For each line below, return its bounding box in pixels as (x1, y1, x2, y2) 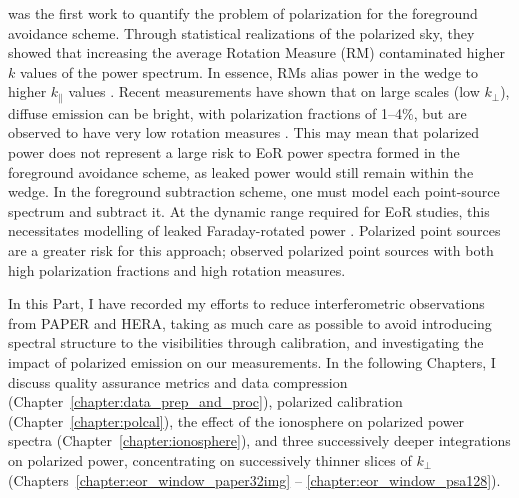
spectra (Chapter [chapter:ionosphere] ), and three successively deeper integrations (8, 430, 511, 451)
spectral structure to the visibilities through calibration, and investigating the (8, 332, 484, 353)
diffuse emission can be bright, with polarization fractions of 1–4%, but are (8, 102, 467, 123)
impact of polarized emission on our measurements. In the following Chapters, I (8, 351, 496, 372)
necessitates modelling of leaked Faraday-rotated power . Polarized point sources (8, 220, 501, 241)
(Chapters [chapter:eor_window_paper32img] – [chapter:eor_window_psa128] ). (8, 469, 501, 490)
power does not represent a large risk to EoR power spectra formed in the (8, 142, 460, 163)
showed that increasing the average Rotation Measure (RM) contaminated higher (8, 42, 505, 63)
